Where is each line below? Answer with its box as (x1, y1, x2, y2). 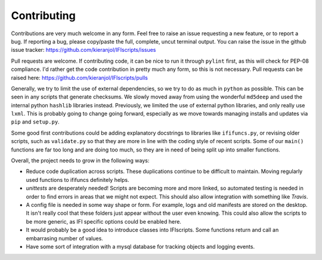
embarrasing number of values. (26, 234, 104, 242)
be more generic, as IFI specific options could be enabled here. (26, 218, 182, 225)
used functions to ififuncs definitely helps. (26, 176, 129, 183)
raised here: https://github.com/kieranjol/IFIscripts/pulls (11, 74, 148, 81)
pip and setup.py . (11, 118, 60, 125)
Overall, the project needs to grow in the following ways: (11, 157, 150, 164)
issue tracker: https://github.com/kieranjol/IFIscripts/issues (11, 47, 156, 54)
